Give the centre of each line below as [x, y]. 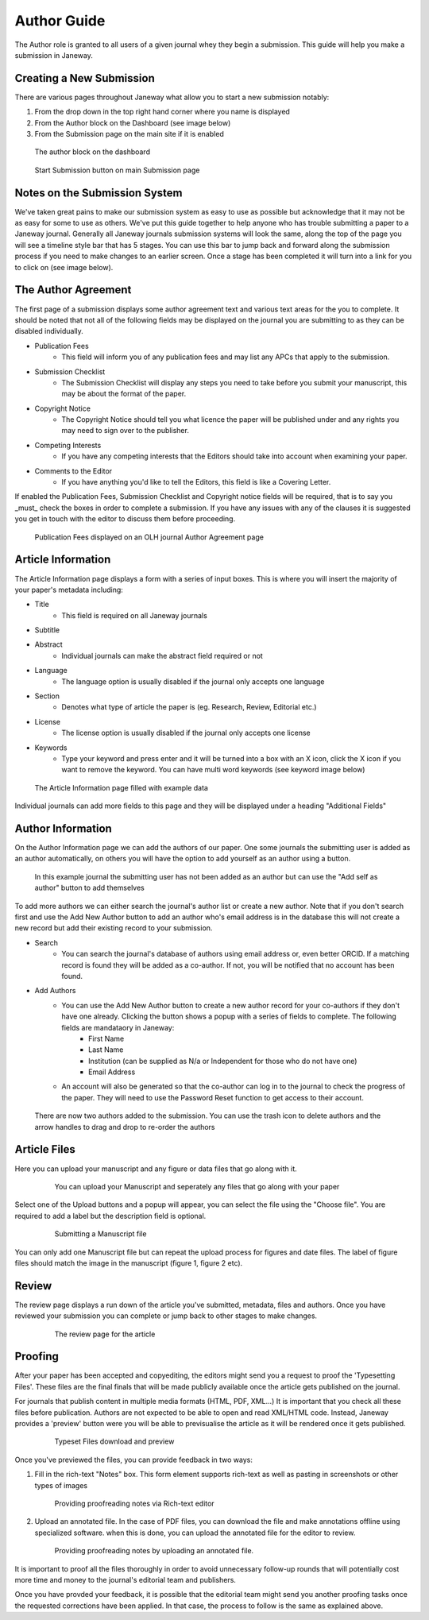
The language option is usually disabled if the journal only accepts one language [193, 681]
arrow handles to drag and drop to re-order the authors [125, 1127]
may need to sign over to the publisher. [126, 431]
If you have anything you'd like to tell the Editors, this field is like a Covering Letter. [196, 482]
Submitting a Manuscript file [100, 1234]
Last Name [106, 1050]
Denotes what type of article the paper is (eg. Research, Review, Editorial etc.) [189, 707]
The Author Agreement [73, 290]
